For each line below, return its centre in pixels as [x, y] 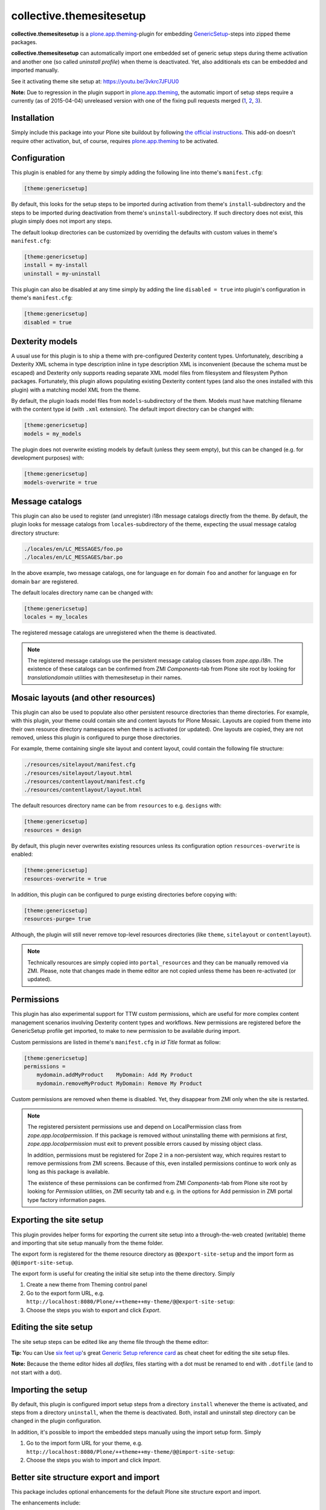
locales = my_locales [56, 617]
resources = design [53, 830]
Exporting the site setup [57, 1220]
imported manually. [35, 70]
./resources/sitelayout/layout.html [78, 773]
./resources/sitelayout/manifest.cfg [80, 765]
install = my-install [56, 265]
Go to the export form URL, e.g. [65, 1293]
